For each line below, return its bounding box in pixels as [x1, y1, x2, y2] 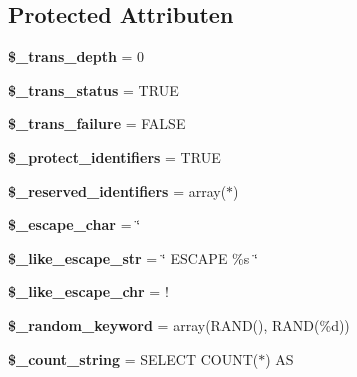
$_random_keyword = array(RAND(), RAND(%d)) [8, 314, 350, 335]
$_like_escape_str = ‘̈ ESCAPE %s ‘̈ [8, 247, 258, 268]
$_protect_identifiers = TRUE [8, 146, 221, 167]
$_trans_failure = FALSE [8, 113, 186, 134]
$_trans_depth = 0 [8, 46, 145, 67]
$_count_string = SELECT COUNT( [8, 348, 259, 369]
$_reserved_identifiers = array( [8, 180, 227, 201]
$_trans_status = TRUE [8, 79, 179, 100]
